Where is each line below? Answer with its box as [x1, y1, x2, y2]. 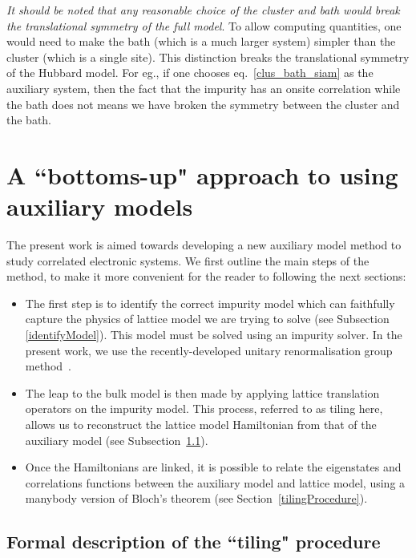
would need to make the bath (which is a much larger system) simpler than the [6, 33, 396, 50]
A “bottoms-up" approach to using [6, 158, 398, 191]
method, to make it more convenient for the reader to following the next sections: [6, 268, 406, 285]
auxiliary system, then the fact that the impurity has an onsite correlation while [6, 79, 401, 96]
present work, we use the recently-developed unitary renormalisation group [25, 342, 393, 358]
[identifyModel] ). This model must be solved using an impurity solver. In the [25, 326, 402, 343]
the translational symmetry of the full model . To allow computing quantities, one [6, 17, 402, 34]
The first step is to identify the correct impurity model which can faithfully [25, 294, 395, 311]
